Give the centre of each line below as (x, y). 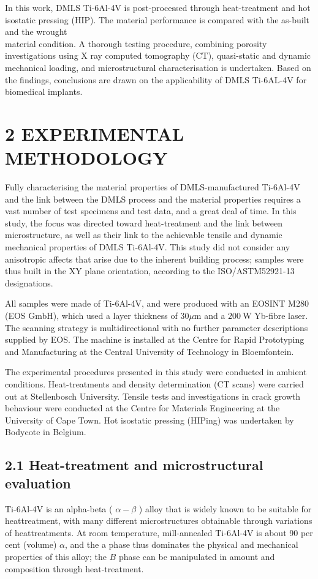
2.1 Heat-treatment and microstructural (134, 465)
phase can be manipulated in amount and (197, 556)
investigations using (42, 55)
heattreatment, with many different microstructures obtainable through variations (159, 521)
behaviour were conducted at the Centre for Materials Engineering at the (142, 408)
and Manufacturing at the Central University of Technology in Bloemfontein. (150, 351)
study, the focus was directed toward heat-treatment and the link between (144, 222)
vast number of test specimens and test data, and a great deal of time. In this (151, 211)
